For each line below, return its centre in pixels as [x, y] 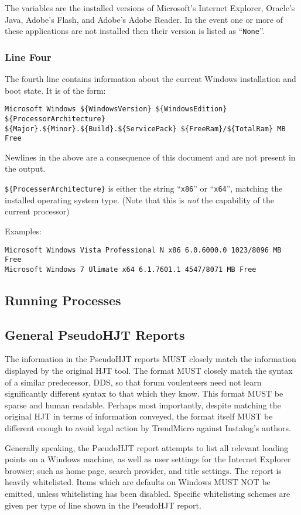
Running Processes [63, 300]
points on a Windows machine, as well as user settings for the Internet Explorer [148, 459]
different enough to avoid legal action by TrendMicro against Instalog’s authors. [148, 428]
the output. [25, 168]
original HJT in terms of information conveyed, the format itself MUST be [139, 416]
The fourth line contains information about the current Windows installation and [150, 79]
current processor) [37, 211]
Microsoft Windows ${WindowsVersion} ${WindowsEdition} [116, 109]
